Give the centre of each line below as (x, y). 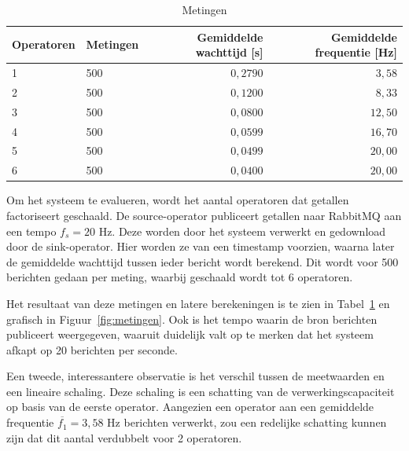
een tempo (31, 231)
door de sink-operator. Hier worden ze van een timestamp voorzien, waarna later (201, 246)
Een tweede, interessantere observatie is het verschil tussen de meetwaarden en (195, 376)
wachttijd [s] (229, 52)
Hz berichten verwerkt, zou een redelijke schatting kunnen (247, 422)
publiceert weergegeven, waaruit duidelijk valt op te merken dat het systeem (190, 334)
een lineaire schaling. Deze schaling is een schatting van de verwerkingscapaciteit (201, 391)
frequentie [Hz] (356, 52)
